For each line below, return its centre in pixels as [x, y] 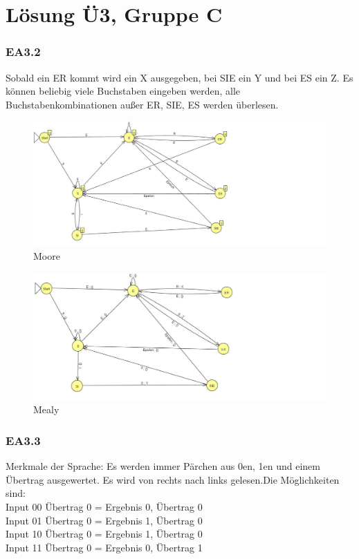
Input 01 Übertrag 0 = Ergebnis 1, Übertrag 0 [104, 520]
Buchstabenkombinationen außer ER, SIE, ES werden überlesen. [142, 104]
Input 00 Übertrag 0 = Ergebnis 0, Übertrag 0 [104, 506]
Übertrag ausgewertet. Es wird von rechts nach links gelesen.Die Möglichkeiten [173, 479]
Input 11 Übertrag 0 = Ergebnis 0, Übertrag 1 [104, 547]
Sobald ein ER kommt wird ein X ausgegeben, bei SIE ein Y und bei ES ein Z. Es [179, 77]
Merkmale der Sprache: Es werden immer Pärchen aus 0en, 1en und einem [163, 466]
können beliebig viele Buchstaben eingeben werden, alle [123, 91]
